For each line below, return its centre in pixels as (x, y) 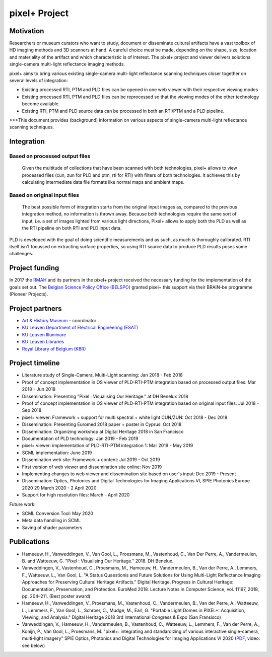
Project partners (36, 308)
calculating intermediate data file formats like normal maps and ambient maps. (103, 182)
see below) (33, 645)
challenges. (21, 254)
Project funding (34, 268)
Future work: (22, 504)
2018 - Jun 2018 (39, 389)
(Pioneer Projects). (29, 294)
